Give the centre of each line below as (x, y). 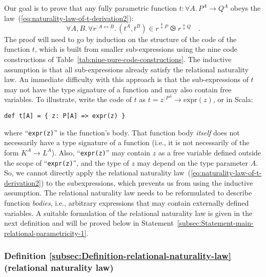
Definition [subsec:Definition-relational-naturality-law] (118, 256)
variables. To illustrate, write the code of (68, 99)
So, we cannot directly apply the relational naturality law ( (98, 173)
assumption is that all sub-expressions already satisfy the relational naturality (126, 69)
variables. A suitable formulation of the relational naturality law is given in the (128, 213)
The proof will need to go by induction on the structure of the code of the (120, 39)
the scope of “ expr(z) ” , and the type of (67, 162)
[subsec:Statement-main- (215, 223)
